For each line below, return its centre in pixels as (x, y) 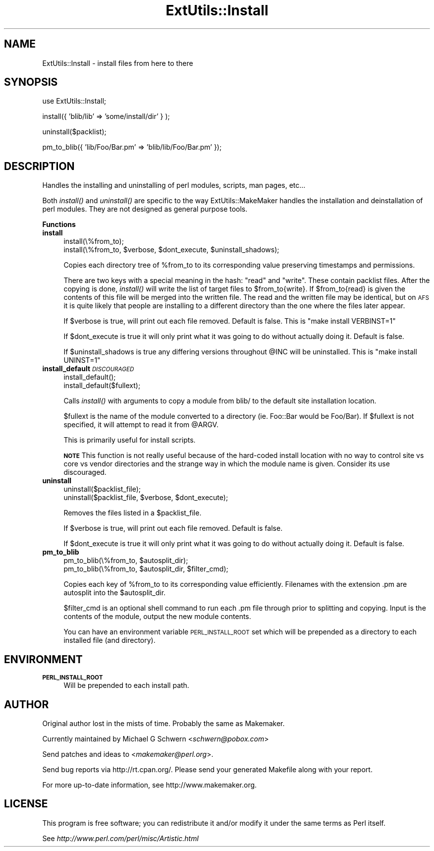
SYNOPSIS (31, 82)
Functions (59, 225)
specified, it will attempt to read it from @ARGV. (141, 425)
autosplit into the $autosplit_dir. (115, 593)
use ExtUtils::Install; (74, 101)
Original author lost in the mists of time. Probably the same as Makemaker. (163, 723)
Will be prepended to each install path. (126, 685)
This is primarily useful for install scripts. (130, 440)
